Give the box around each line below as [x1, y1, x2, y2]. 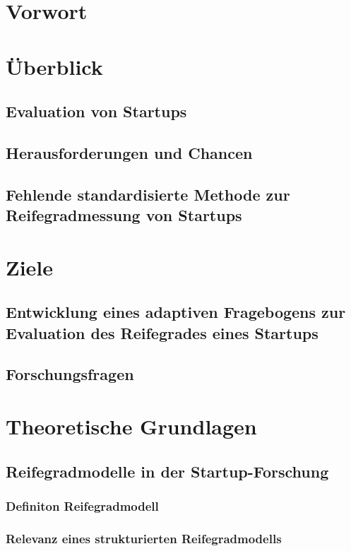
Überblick [6, 52, 103, 81]
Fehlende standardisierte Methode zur [6, 183, 290, 205]
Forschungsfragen [6, 363, 134, 385]
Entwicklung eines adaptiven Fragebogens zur [6, 301, 346, 323]
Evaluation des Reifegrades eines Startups [6, 321, 319, 343]
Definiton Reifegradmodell [6, 497, 159, 514]
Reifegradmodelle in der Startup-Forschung [6, 460, 329, 482]
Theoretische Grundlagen [6, 412, 257, 440]
